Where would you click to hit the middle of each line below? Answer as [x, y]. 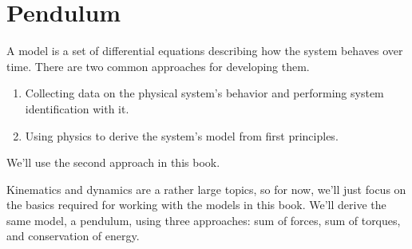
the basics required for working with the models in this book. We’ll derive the [196, 205]
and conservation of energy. [73, 236]
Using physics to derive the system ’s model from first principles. [182, 135]
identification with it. [77, 108]
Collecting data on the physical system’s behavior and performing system [204, 93]
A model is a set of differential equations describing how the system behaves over [205, 51]
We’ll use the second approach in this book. [113, 162]
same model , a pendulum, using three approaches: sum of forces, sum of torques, [204, 220]
